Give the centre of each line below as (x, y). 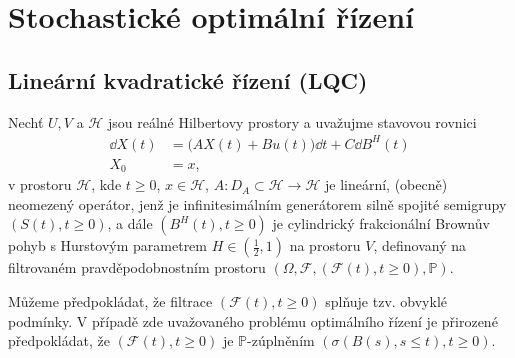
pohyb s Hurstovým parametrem (107, 245)
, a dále (130, 223)
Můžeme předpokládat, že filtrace (110, 300)
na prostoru (325, 245)
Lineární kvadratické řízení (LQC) (188, 79)
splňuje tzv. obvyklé (386, 300)
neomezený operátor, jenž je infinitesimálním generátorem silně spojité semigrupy (257, 203)
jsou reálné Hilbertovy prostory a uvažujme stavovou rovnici (292, 121)
